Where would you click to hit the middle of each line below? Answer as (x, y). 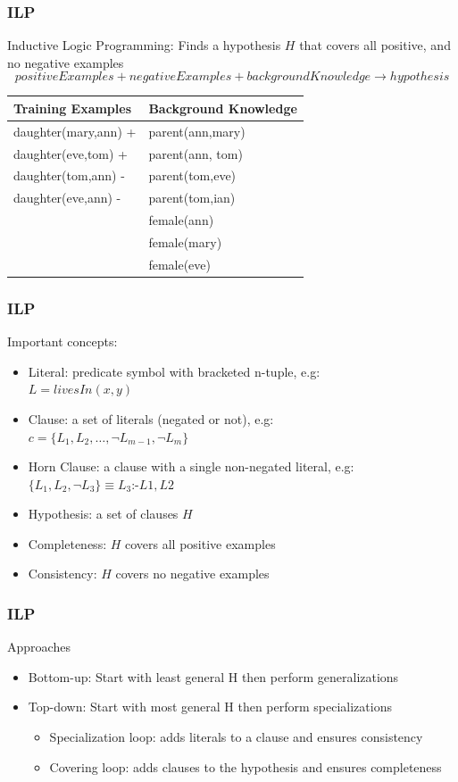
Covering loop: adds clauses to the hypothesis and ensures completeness (246, 766)
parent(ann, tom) (196, 153)
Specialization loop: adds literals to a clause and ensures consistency (236, 737)
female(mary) (185, 241)
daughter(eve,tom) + (71, 153)
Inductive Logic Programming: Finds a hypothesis (144, 45)
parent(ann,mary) (197, 131)
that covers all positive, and (375, 45)
